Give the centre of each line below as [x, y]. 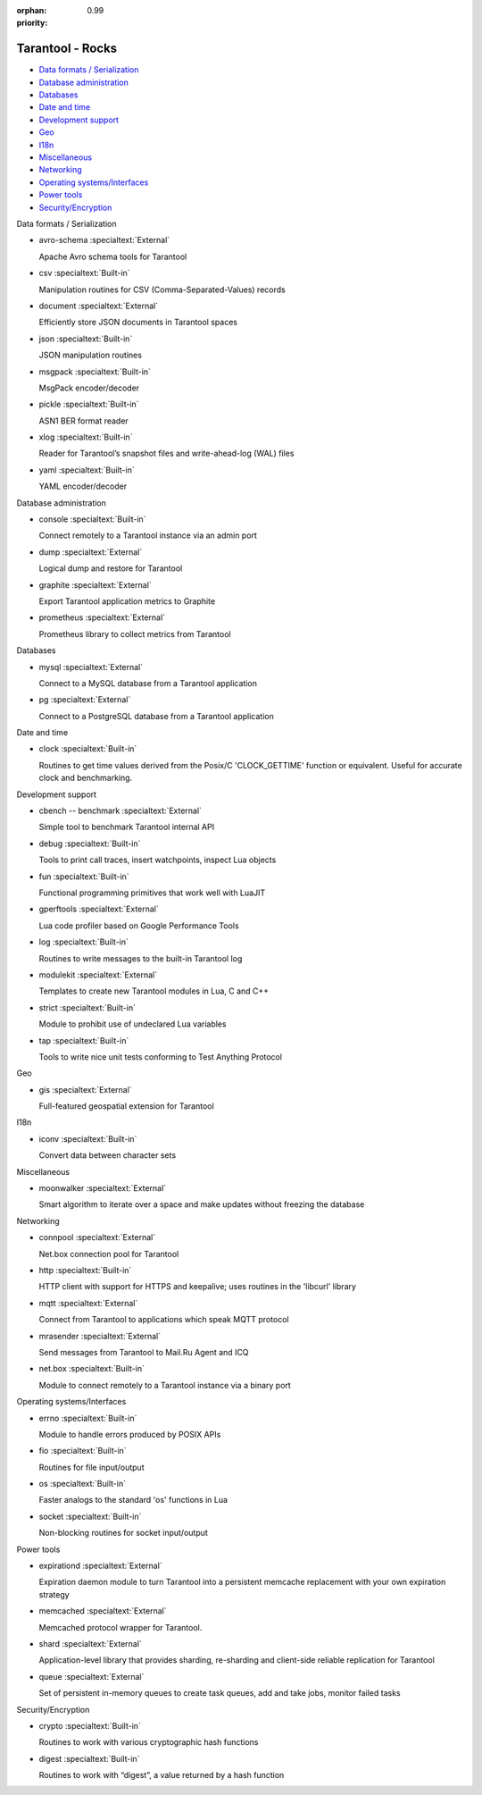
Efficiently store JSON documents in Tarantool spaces [138, 323]
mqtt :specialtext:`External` [88, 1303]
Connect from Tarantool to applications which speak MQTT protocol [164, 1320]
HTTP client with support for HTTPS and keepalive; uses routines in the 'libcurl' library [198, 1287]
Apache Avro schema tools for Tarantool [113, 256]
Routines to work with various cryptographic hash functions [149, 1742]
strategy [54, 1594]
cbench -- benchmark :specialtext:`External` [120, 811]
